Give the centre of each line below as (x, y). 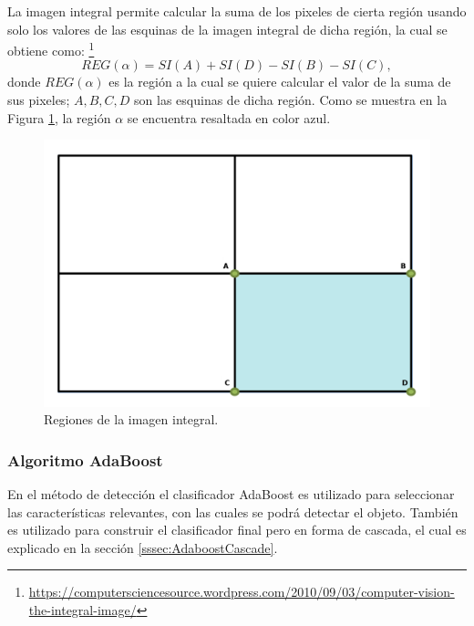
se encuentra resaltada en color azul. (229, 117)
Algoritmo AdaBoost (85, 459)
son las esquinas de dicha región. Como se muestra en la (291, 100)
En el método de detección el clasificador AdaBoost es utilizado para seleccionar (231, 493)
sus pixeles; (39, 100)
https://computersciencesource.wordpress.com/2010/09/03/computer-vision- (242, 592)
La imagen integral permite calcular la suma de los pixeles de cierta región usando (237, 11)
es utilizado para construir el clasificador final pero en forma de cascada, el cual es (237, 530)
